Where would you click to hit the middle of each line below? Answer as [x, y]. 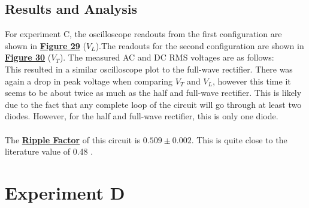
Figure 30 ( [28, 57]
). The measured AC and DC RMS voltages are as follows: [167, 57]
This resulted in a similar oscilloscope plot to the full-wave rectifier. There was [149, 69]
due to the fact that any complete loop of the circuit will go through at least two [153, 104]
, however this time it [252, 81]
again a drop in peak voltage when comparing [89, 81]
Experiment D [65, 192]
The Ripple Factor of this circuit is [73, 139]
